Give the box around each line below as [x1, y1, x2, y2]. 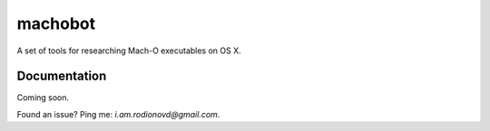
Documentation [16, 69, 107, 84]
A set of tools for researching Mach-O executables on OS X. [16, 45, 242, 56]
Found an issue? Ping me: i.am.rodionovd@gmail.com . [16, 108, 220, 119]
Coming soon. [16, 92, 70, 103]
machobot [16, 14, 95, 33]
